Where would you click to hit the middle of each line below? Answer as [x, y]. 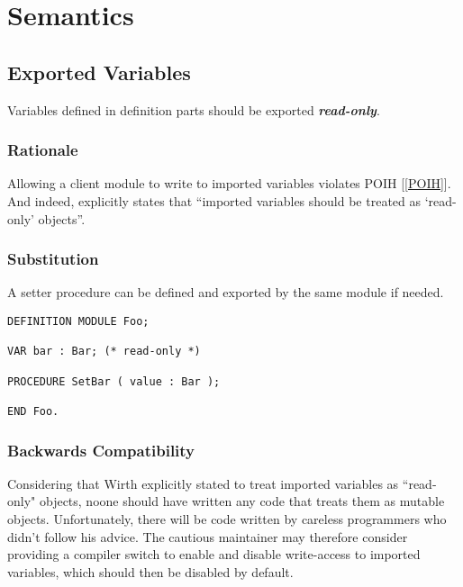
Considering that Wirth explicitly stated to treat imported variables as [203, 483]
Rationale [43, 150]
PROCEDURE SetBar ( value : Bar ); [114, 381]
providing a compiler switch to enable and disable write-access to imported [214, 554]
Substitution [53, 259]
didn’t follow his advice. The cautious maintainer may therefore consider [208, 536]
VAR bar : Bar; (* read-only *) [104, 352]
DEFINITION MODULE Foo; [78, 321]
